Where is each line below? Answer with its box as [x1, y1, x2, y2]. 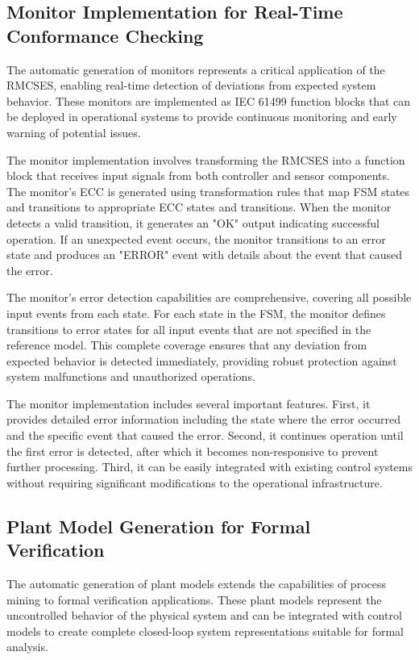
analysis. [6, 638, 48, 655]
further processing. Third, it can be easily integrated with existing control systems [6, 458, 413, 475]
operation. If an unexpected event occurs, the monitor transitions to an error [6, 230, 386, 247]
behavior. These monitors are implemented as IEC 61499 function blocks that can [6, 92, 411, 109]
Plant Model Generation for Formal [6, 513, 311, 538]
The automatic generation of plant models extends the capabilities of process [6, 575, 387, 592]
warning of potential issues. [6, 123, 141, 140]
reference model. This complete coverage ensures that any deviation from [6, 336, 367, 353]
